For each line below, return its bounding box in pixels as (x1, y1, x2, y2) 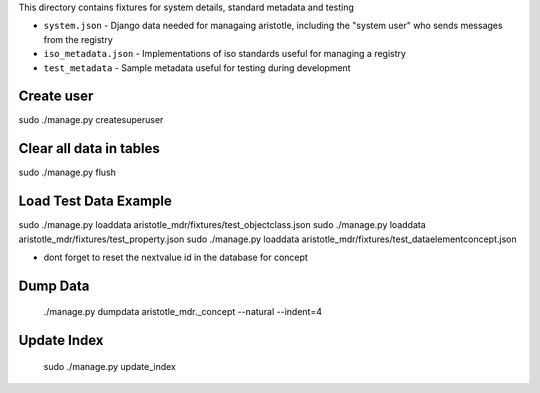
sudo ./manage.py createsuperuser (18, 114, 164, 126)
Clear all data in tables (18, 140, 160, 157)
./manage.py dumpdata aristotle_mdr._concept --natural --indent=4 (43, 306, 322, 318)
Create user (18, 88, 94, 105)
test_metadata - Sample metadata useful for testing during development (43, 61, 351, 74)
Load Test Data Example (18, 193, 172, 210)
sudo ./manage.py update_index (43, 360, 177, 372)
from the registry (43, 33, 114, 45)
